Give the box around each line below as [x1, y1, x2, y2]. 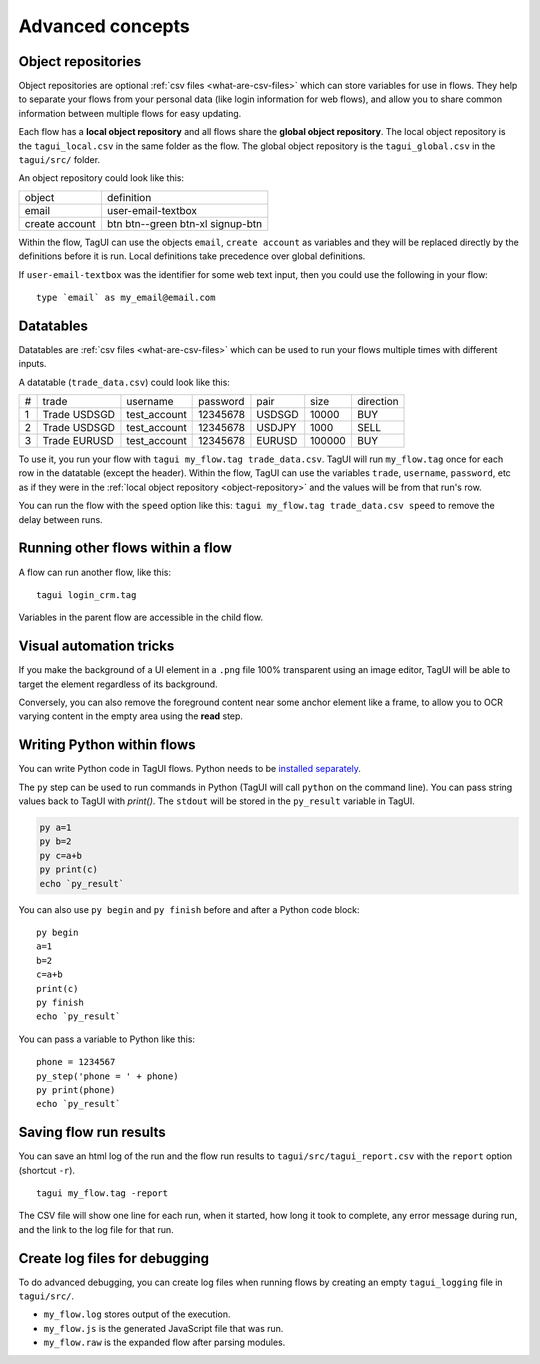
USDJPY [256, 421, 297, 435]
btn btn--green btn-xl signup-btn [106, 216, 263, 230]
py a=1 [39, 822, 72, 834]
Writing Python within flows [18, 736, 196, 754]
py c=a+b [39, 850, 83, 861]
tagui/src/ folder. [18, 154, 100, 166]
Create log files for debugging [18, 1250, 210, 1267]
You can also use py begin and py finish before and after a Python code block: [18, 903, 360, 915]
